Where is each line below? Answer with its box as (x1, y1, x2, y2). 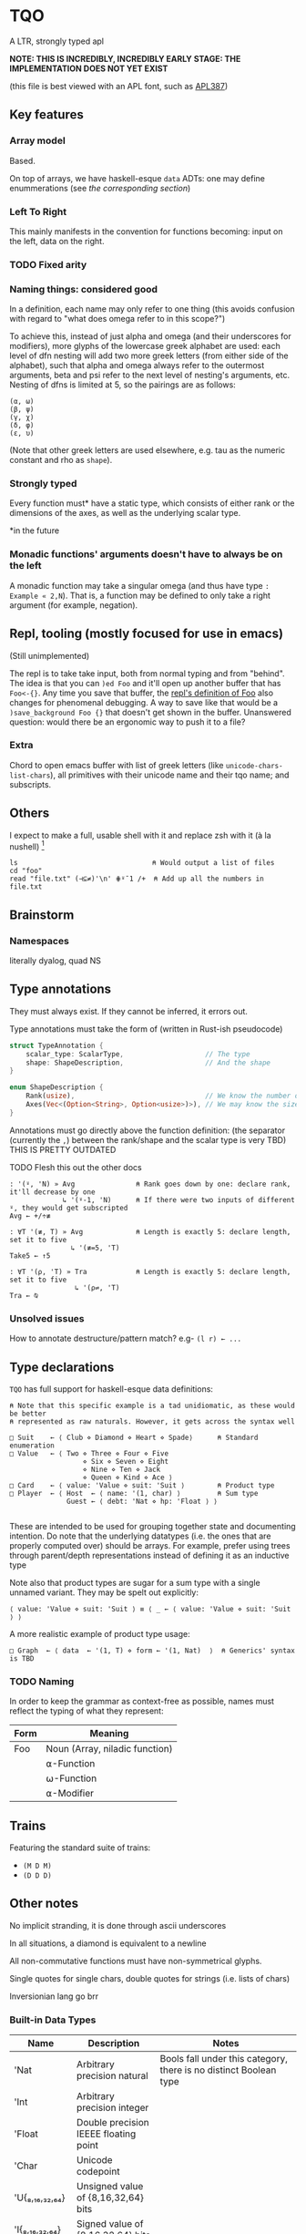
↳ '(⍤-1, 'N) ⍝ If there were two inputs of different (62, 1195, 296, 1204)
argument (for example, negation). (9, 599, 138, 611)
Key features (9, 107, 84, 123)
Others (9, 806, 50, 821)
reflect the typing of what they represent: (9, 1705, 164, 1716)
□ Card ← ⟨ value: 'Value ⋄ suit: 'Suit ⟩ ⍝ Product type (9, 1480, 275, 1490)
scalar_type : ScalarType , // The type (25, 1049, 250, 1058)
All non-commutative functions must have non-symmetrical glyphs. (9, 1955, 262, 1966)
